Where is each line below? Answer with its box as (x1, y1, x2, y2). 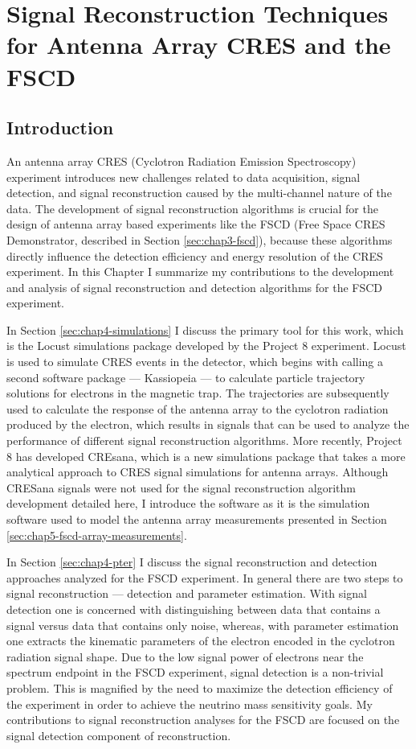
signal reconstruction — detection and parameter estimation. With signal (6, 585, 367, 602)
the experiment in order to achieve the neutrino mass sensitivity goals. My (6, 695, 373, 712)
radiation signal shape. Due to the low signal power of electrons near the (6, 648, 364, 665)
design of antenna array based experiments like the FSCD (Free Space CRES (6, 216, 385, 233)
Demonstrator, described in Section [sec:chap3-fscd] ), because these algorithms (6, 231, 393, 248)
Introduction (6, 115, 114, 140)
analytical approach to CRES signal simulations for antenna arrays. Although (6, 463, 389, 480)
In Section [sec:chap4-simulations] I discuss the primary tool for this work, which (6, 321, 404, 338)
